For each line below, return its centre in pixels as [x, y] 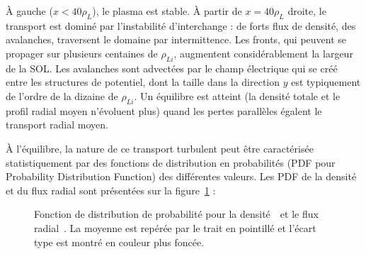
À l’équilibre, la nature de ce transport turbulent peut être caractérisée [160, 148]
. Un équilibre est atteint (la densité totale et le [237, 95]
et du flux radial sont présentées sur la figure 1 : [111, 190]
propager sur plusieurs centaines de [82, 53]
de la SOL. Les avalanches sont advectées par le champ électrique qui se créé [172, 68]
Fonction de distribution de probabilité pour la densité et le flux [176, 214]
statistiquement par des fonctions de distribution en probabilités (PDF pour [171, 162]
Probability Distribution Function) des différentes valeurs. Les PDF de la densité [181, 176]
